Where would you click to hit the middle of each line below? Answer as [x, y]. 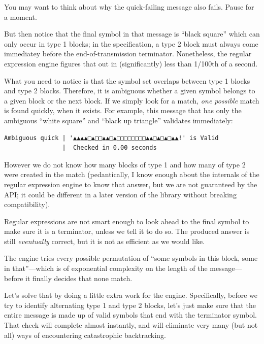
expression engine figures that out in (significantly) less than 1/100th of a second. [131, 63]
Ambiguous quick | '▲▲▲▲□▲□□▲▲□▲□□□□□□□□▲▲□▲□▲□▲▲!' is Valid [111, 138]
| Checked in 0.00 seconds [109, 148]
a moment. [21, 16]
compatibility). [27, 204]
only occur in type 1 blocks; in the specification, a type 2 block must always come [131, 43]
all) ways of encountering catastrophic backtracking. [85, 335]
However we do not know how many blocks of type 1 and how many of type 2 [125, 164]
